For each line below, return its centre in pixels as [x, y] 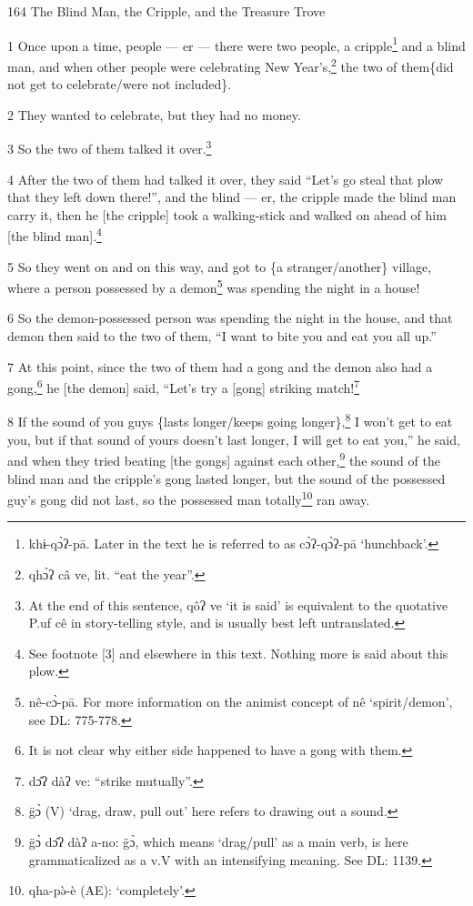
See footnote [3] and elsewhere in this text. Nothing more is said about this [238, 653]
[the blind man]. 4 [55, 234]
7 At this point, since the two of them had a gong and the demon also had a [220, 366]
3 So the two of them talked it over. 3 [110, 147]
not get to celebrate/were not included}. [120, 84]
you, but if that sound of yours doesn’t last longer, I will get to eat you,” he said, [234, 439]
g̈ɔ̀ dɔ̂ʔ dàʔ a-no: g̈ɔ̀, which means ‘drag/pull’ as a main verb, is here [218, 841]
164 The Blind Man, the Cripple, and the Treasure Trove [166, 11]
